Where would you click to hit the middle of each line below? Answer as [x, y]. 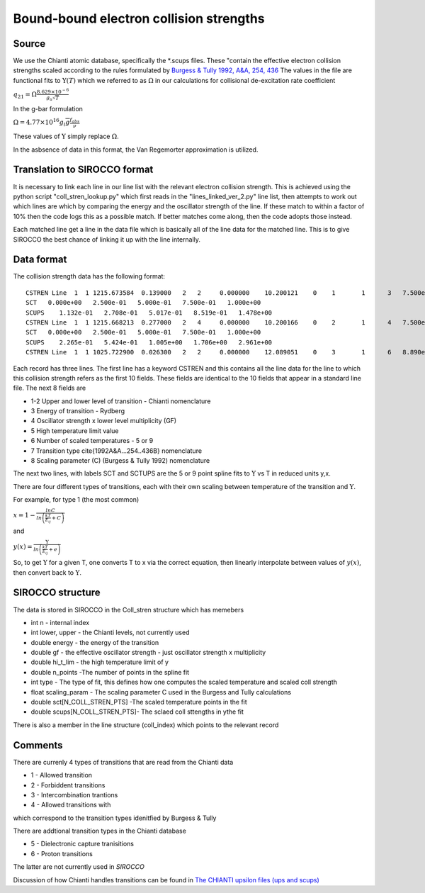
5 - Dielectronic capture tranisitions [83, 844]
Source [29, 44]
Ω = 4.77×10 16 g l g [41, 123]
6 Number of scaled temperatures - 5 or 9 [92, 441]
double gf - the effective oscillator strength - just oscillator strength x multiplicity [148, 653]
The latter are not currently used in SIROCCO [79, 867]
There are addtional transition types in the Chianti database [100, 831]
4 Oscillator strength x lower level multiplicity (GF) [104, 421]
